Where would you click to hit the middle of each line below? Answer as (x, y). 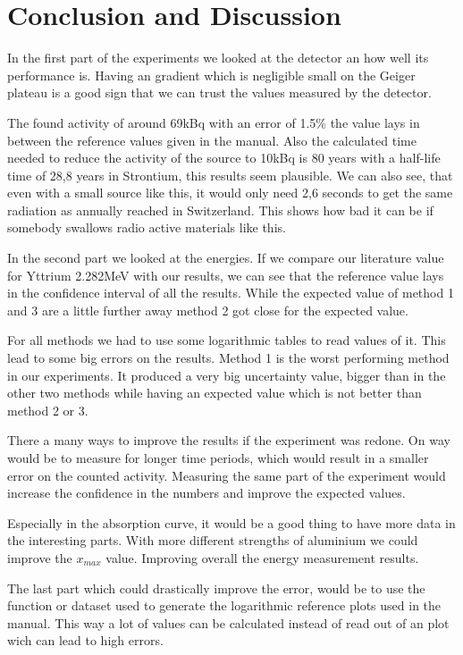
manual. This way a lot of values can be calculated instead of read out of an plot (228, 622)
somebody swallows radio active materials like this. (147, 227)
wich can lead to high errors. (85, 640)
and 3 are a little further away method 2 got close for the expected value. (208, 310)
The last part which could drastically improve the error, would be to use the (216, 588)
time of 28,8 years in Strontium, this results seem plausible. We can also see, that (230, 175)
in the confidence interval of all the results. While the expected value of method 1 (231, 293)
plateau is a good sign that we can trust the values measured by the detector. (219, 92)
